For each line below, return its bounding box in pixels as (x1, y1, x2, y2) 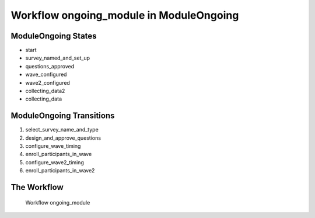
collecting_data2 (25, 88, 65, 95)
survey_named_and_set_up (25, 54, 90, 61)
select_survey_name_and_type (25, 126, 99, 133)
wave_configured (25, 71, 67, 78)
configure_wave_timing (25, 143, 81, 150)
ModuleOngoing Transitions (10, 111, 115, 121)
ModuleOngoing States (10, 31, 97, 41)
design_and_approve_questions (25, 134, 101, 141)
